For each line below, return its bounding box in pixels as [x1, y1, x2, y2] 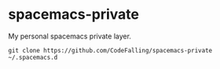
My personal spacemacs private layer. [8, 31, 132, 41]
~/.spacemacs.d [8, 53, 58, 61]
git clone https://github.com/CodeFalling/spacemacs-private [8, 46, 213, 54]
